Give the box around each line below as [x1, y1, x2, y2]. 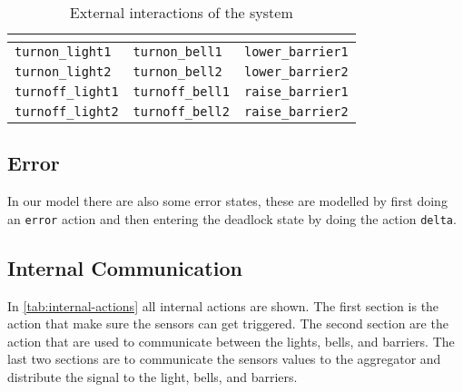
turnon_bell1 [133, 44, 222, 59]
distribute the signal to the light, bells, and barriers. [7, 367, 298, 387]
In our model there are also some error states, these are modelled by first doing [7, 191, 448, 211]
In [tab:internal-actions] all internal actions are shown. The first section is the [7, 296, 439, 315]
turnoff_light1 [15, 84, 119, 99]
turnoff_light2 [15, 104, 119, 119]
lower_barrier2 [243, 64, 349, 79]
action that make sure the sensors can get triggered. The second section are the [7, 314, 448, 333]
